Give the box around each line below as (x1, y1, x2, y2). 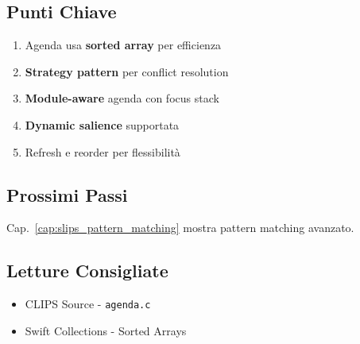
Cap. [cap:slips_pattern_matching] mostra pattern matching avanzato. (6, 219, 354, 236)
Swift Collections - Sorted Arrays (25, 322, 187, 338)
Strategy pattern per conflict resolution (25, 63, 229, 79)
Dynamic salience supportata (25, 116, 180, 133)
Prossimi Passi (6, 182, 128, 207)
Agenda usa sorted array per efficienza (25, 37, 222, 53)
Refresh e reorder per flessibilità (25, 143, 180, 160)
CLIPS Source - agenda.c (25, 296, 151, 312)
